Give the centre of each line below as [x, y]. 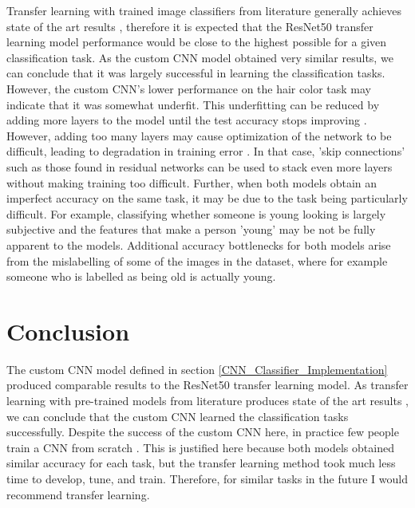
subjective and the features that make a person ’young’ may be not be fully [191, 229]
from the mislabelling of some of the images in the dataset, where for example [197, 260]
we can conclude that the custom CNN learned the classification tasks [178, 416]
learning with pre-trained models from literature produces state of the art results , [207, 400]
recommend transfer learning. [78, 494]
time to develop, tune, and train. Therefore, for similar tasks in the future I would [207, 478]
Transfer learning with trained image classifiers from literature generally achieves [204, 10]
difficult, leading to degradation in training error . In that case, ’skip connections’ [206, 151]
